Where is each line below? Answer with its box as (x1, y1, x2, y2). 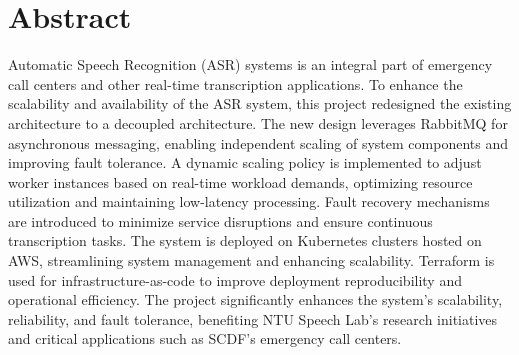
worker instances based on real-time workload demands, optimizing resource (8, 171, 473, 192)
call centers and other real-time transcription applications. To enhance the (8, 73, 463, 94)
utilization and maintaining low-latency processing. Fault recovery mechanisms (8, 191, 490, 212)
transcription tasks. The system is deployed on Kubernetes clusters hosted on (8, 230, 482, 251)
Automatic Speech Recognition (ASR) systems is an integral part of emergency (8, 54, 493, 75)
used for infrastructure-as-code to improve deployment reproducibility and (8, 269, 462, 290)
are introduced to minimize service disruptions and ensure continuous (8, 210, 433, 231)
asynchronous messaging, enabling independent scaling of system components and (8, 132, 508, 153)
